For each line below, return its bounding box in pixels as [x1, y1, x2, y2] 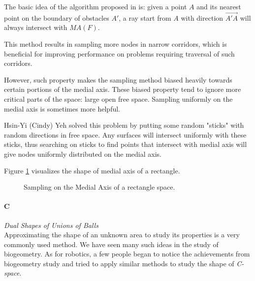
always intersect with [4, 22, 67, 32]
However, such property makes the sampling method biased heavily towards [4, 74, 232, 84]
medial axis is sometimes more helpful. [4, 103, 120, 113]
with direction [181, 12, 223, 23]
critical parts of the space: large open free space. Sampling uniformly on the [4, 93, 233, 104]
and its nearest [196, 1, 241, 11]
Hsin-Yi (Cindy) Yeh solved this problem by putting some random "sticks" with [4, 120, 244, 130]
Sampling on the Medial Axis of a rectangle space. [24, 182, 175, 192]
